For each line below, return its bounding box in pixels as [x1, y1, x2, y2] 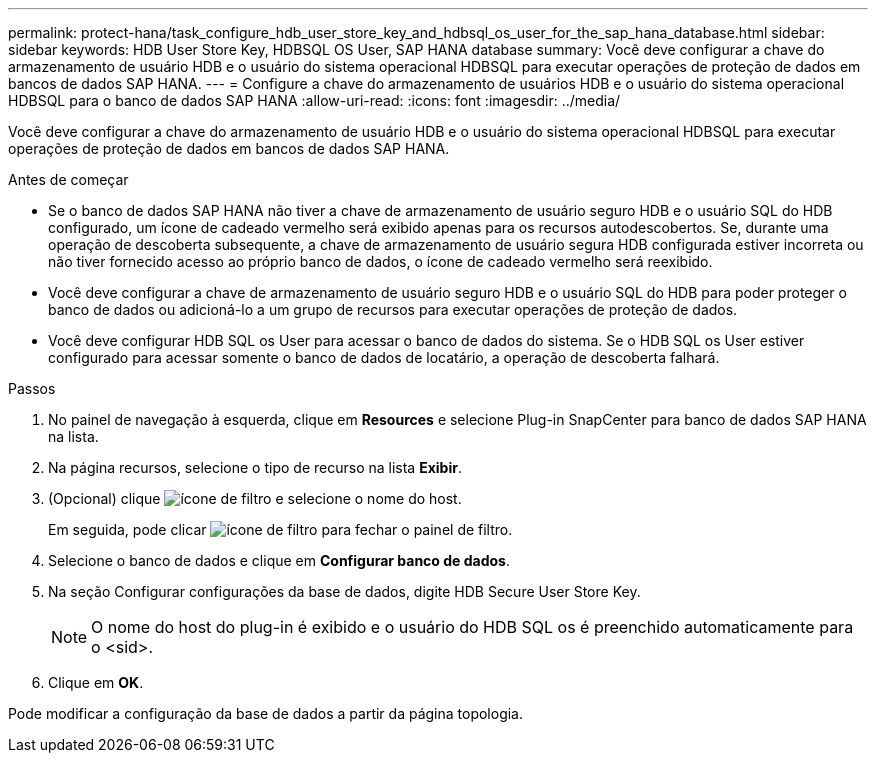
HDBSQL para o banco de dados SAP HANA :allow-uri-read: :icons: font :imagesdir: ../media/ [8, 92, 621, 109]
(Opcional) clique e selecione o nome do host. [48, 490, 462, 507]
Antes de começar [8, 171, 129, 188]
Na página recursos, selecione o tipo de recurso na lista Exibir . [48, 459, 462, 476]
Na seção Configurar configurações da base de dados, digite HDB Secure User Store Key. [48, 583, 641, 600]
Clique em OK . [48, 674, 144, 691]
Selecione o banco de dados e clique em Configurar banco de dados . [48, 552, 510, 569]
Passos [8, 380, 56, 397]
